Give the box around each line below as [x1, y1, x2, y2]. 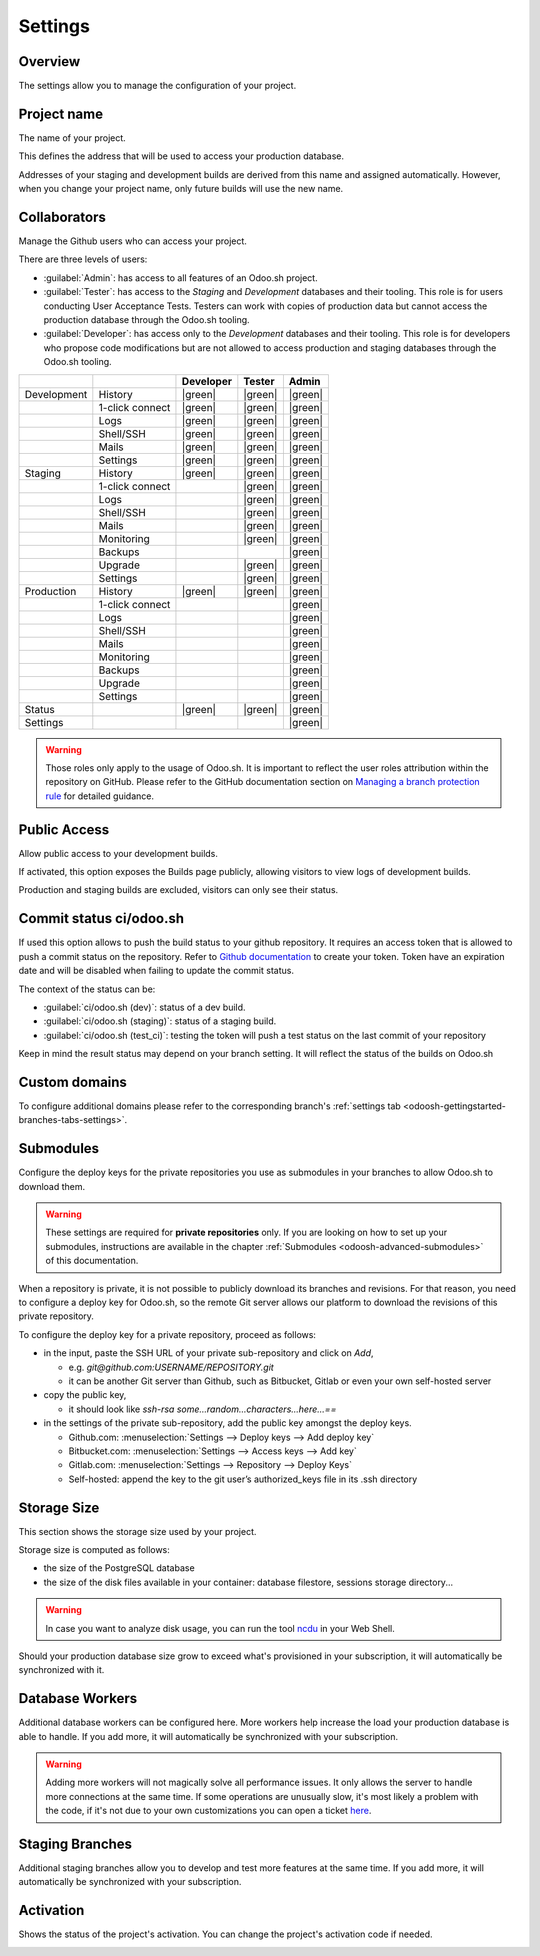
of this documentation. [45, 1255, 139, 1267]
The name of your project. [18, 131, 127, 144]
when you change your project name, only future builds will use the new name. [18, 183, 344, 195]
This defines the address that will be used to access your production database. [18, 150, 345, 162]
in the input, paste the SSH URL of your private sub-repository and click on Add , [43, 1347, 374, 1359]
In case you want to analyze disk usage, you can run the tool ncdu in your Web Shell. [45, 1622, 395, 1634]
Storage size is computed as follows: [18, 1543, 170, 1555]
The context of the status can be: [18, 983, 156, 995]
